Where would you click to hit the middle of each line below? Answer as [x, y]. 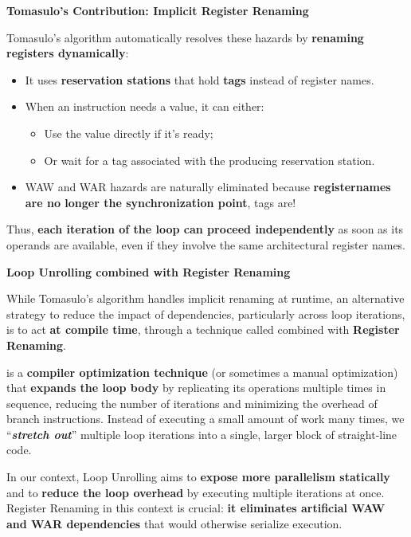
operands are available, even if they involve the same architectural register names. [206, 244]
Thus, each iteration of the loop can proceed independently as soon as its [205, 229]
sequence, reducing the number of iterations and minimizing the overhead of [192, 403]
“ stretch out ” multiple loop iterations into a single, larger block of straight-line [202, 434]
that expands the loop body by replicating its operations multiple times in [196, 388]
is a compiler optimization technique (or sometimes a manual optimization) [202, 372]
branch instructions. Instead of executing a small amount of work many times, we [205, 419]
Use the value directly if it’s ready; [129, 133]
